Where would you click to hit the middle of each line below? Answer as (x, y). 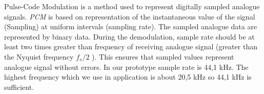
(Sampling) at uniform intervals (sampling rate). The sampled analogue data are (131, 26)
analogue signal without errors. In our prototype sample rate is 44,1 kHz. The (126, 67)
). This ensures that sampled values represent (163, 56)
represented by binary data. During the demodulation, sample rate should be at (129, 36)
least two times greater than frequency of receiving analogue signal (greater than (131, 46)
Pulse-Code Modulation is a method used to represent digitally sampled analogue (132, 6)
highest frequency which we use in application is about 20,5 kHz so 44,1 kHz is (128, 77)
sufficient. (19, 87)
